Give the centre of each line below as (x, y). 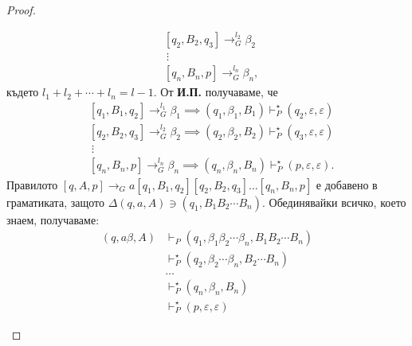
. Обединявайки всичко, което (334, 202)
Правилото (32, 184)
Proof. (21, 10)
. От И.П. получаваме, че (216, 92)
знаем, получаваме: (53, 219)
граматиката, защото (55, 202)
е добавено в (347, 184)
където (23, 92)
